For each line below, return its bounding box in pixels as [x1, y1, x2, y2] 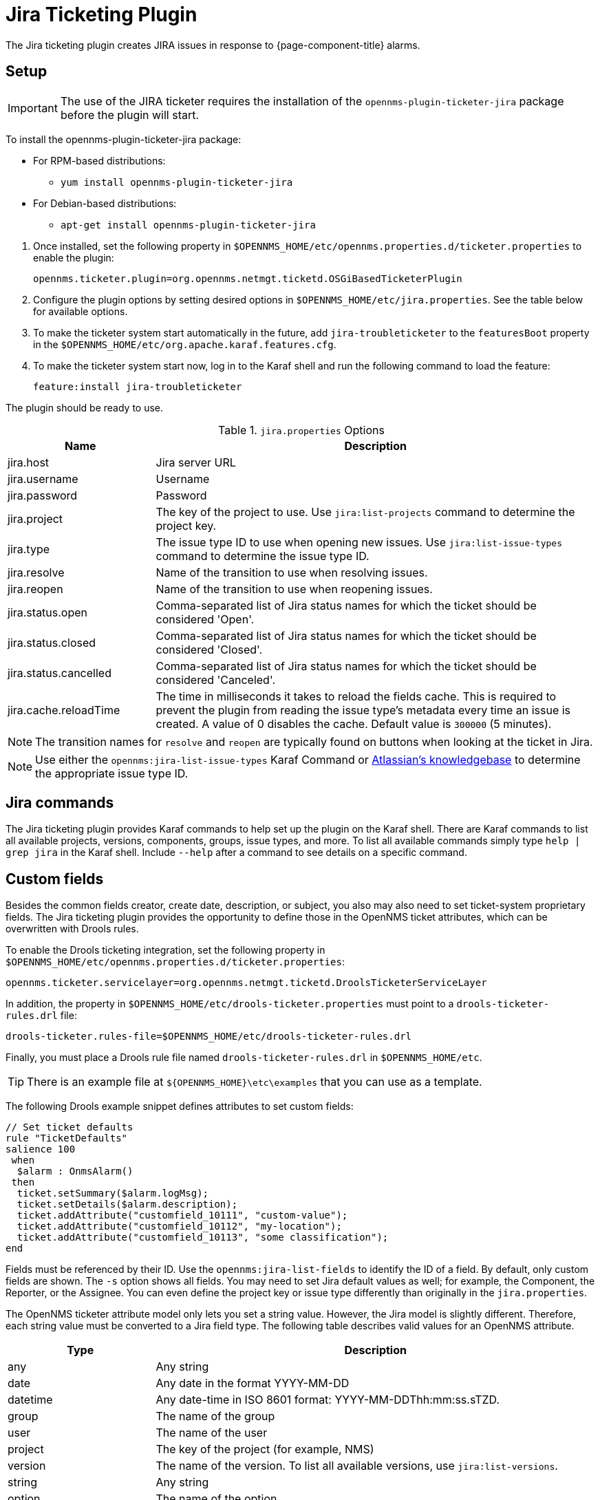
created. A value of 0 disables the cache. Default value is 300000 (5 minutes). [156, 716, 552, 731]
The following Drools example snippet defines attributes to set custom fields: [6, 1100, 354, 1113]
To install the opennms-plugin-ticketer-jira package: [6, 133, 242, 145]
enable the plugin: [33, 251, 114, 264]
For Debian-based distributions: [33, 197, 177, 209]
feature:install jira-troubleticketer [33, 381, 242, 392]
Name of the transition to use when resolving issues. [156, 565, 428, 579]
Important [8, 100, 58, 115]
